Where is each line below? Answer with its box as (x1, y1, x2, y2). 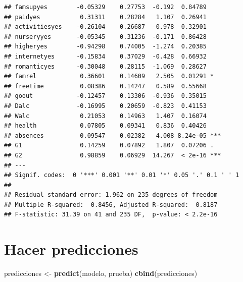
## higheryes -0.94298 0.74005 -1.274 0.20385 (4, 43, 207, 50)
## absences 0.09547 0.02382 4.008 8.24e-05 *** (4, 132, 221, 139)
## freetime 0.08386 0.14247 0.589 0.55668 (4, 82, 207, 90)
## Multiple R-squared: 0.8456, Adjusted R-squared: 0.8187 (4, 201, 218, 208)
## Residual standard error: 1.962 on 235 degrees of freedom (4, 191, 218, 199)
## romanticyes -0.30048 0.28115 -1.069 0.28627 (4, 63, 207, 70)
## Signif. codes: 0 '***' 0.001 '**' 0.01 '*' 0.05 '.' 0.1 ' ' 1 (4, 172, 239, 179)
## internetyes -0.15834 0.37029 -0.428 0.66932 (4, 52, 207, 60)
